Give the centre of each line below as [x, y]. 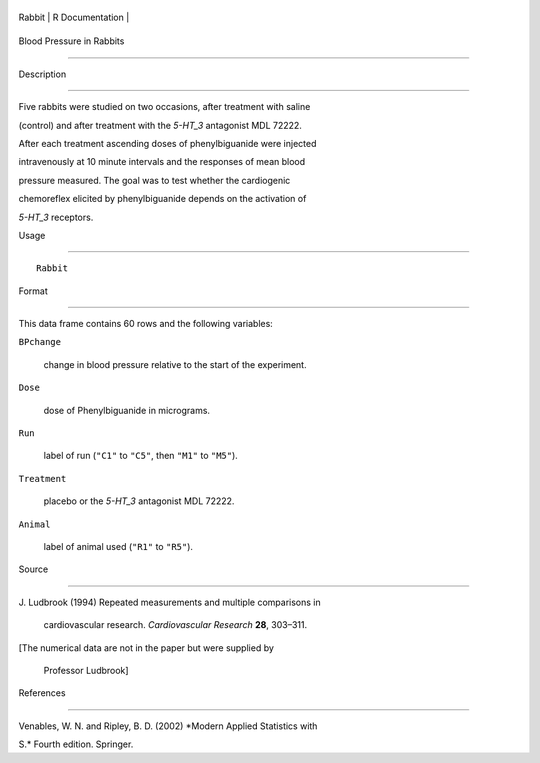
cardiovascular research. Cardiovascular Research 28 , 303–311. [175, 625]
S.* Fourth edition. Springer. [76, 744]
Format [33, 291]
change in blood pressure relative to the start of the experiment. [175, 364]
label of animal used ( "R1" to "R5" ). [118, 546]
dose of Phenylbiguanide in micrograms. [126, 410]
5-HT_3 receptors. [56, 217]
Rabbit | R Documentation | [74, 17]
